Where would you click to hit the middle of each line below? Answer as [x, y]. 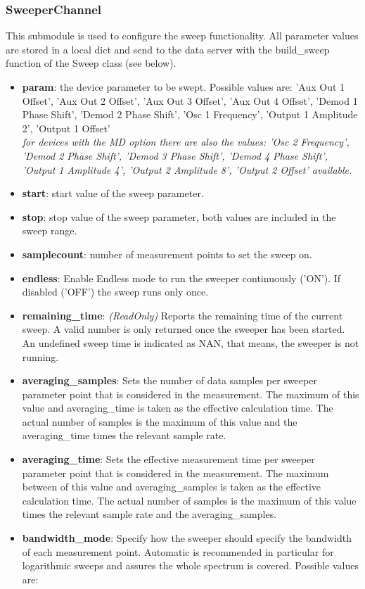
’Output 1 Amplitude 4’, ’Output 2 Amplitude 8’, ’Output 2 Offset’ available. [187, 169]
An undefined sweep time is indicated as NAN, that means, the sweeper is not [191, 342]
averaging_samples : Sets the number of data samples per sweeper [169, 380]
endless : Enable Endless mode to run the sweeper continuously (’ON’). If [181, 278]
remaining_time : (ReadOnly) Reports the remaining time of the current [182, 315]
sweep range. [50, 230]
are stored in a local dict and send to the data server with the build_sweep [168, 49]
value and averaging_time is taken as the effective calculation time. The [178, 408]
